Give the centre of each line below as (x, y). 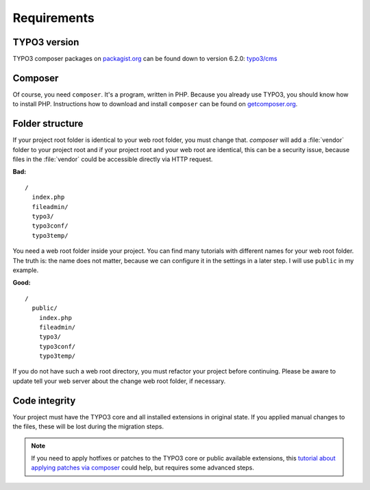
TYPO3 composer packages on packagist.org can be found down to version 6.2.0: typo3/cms (145, 59)
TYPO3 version (46, 42)
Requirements (54, 18)
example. (26, 270)
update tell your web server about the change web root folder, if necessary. (119, 381)
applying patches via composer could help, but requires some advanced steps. (143, 468)
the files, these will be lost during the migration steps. (88, 427)
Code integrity (44, 401)
